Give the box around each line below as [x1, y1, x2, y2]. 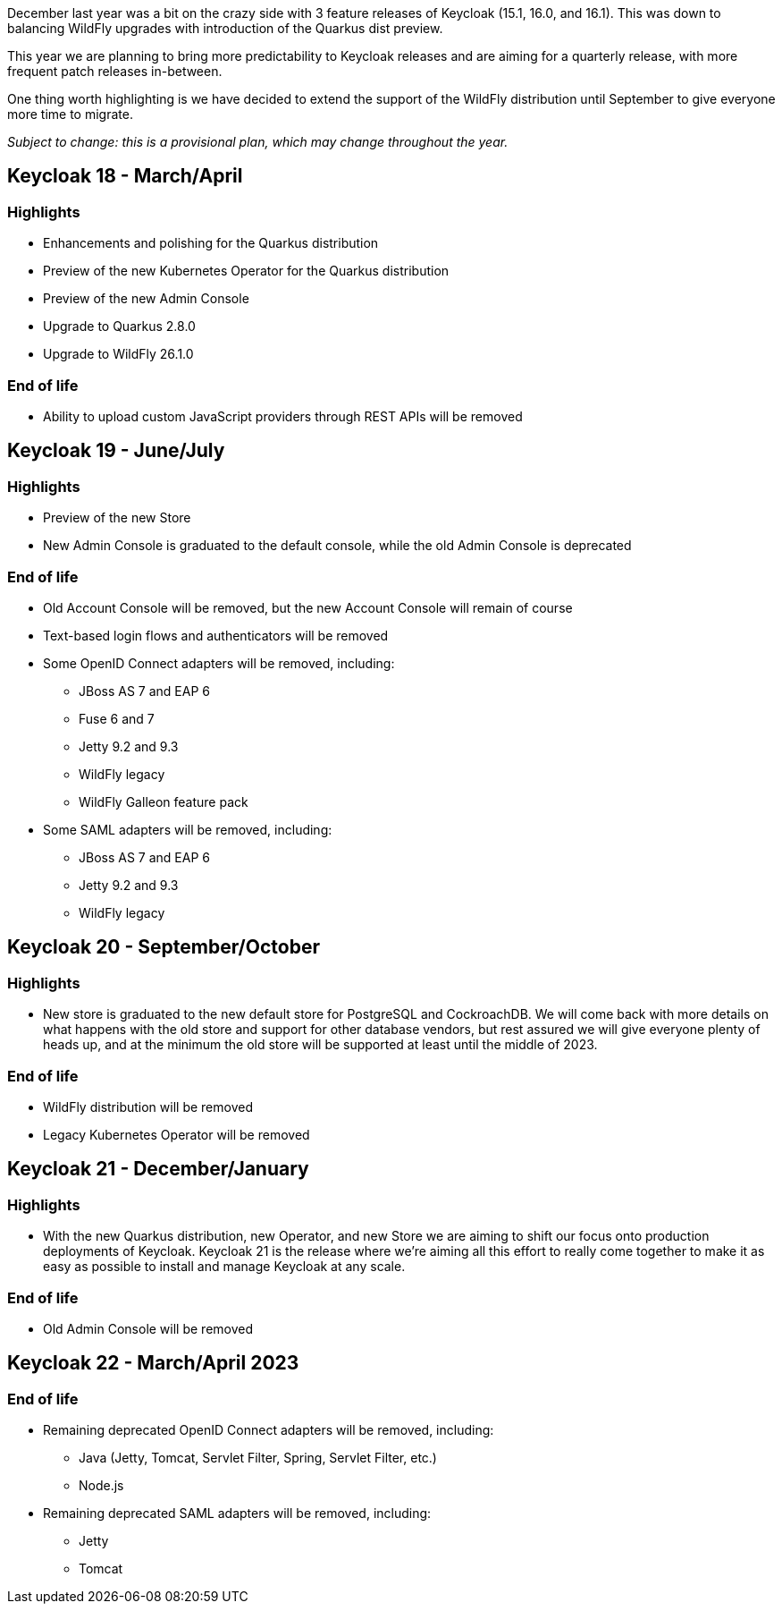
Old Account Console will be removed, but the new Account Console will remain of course [43, 599, 573, 615]
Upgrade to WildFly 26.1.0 [43, 346, 194, 362]
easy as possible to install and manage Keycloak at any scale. [43, 1259, 406, 1275]
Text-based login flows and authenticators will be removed [43, 627, 389, 643]
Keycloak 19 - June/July [7, 439, 225, 462]
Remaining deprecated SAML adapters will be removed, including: [43, 1505, 432, 1522]
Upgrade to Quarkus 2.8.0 [43, 318, 196, 335]
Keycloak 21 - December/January [7, 1157, 309, 1181]
